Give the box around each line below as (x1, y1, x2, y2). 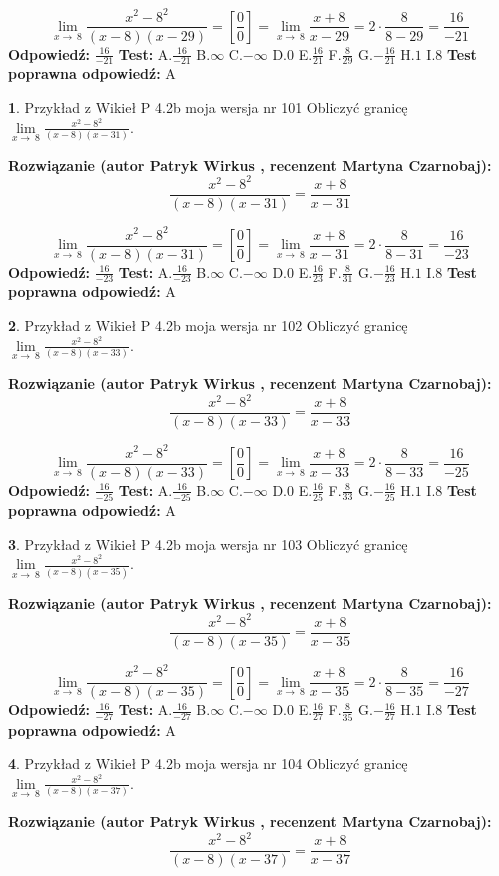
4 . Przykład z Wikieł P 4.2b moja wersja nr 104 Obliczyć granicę (8, 753, 408, 774)
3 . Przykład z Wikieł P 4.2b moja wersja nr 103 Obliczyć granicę (8, 533, 408, 554)
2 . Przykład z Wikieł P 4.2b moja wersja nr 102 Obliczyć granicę (8, 315, 408, 336)
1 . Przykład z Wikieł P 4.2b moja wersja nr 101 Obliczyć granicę (8, 96, 408, 117)
